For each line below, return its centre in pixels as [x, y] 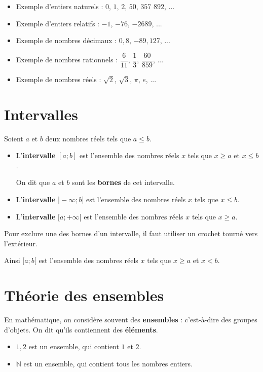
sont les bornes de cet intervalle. [123, 182]
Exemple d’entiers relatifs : [58, 23]
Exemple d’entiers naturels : [60, 6]
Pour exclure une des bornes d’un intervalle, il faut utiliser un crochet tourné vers [131, 233]
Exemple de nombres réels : [59, 79]
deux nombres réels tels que [88, 138]
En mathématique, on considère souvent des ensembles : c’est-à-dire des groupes [131, 320]
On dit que [33, 182]
